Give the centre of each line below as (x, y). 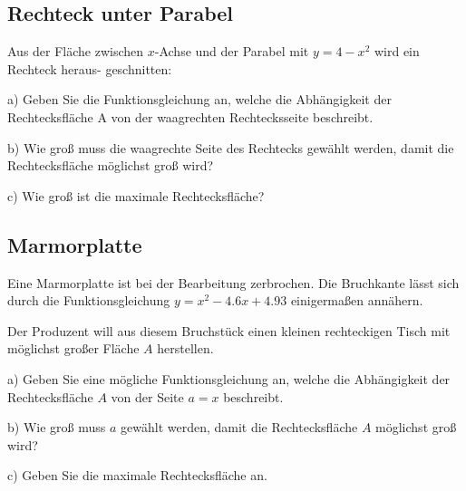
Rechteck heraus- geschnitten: (90, 68)
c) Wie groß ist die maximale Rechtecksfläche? (136, 195)
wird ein (397, 51)
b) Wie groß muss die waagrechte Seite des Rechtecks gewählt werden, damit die (231, 147)
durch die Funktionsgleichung (89, 300)
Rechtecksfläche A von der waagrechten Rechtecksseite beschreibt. (190, 116)
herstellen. (185, 348)
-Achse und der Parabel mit (232, 51)
